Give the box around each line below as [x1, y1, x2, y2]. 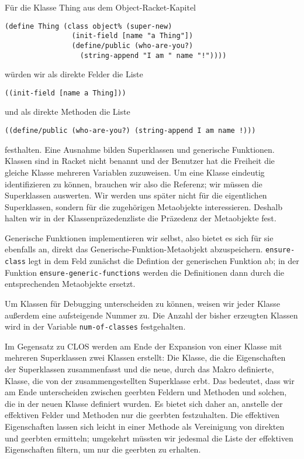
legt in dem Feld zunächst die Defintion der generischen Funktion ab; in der [28, 255, 299, 267]
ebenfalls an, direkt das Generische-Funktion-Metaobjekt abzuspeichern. [5, 243, 263, 255]
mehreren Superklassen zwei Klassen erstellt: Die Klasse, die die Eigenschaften [5, 351, 286, 364]
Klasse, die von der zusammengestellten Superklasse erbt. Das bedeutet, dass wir [5, 374, 295, 386]
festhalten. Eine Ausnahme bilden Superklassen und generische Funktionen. [5, 143, 275, 155]
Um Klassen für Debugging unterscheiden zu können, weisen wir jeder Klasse [5, 297, 280, 310]
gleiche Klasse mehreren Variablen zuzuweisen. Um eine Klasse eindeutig [5, 166, 265, 178]
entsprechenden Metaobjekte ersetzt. [5, 278, 136, 290]
